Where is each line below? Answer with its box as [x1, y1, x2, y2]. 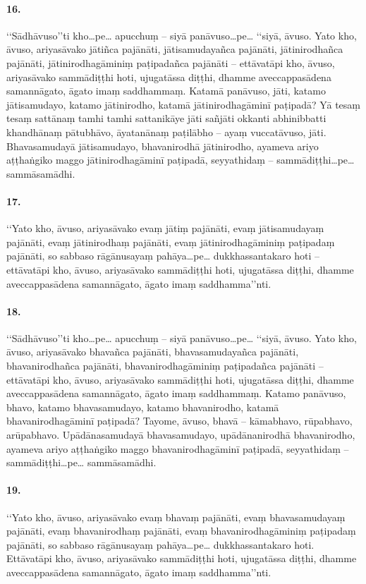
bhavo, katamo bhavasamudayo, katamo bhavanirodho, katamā [6, 399, 279, 414]
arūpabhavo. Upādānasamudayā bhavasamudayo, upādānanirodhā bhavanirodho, [6, 427, 355, 442]
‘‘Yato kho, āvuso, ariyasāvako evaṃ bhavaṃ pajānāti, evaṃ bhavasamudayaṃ [6, 509, 346, 524]
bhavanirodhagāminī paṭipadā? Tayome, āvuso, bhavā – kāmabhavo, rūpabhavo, [6, 413, 353, 428]
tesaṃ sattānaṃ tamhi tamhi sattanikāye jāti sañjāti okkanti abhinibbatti [6, 111, 327, 126]
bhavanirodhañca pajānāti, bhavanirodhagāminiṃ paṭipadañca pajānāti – [6, 358, 324, 373]
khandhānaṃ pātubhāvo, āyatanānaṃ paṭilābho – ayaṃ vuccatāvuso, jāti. [6, 124, 327, 139]
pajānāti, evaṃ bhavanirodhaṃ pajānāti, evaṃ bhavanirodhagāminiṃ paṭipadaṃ [6, 523, 356, 538]
